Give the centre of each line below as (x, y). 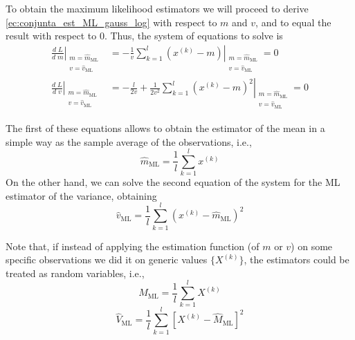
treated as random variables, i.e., (75, 273)
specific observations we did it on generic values (107, 259)
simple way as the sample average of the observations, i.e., (129, 141)
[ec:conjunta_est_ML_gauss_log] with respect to (111, 22)
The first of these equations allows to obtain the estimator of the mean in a (165, 127)
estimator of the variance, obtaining (81, 195)
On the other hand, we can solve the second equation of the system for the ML (173, 182)
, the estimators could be (297, 259)
